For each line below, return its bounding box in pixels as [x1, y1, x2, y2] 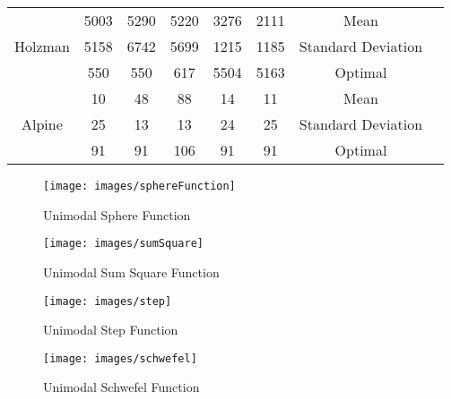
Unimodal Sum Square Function [43, 262, 220, 281]
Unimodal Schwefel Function [43, 378, 200, 396]
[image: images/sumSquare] [43, 237, 204, 250]
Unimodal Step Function [43, 320, 178, 339]
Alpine [21, 114, 63, 134]
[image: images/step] [43, 294, 172, 308]
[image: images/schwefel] [43, 352, 197, 365]
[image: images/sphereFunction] [43, 180, 236, 192]
